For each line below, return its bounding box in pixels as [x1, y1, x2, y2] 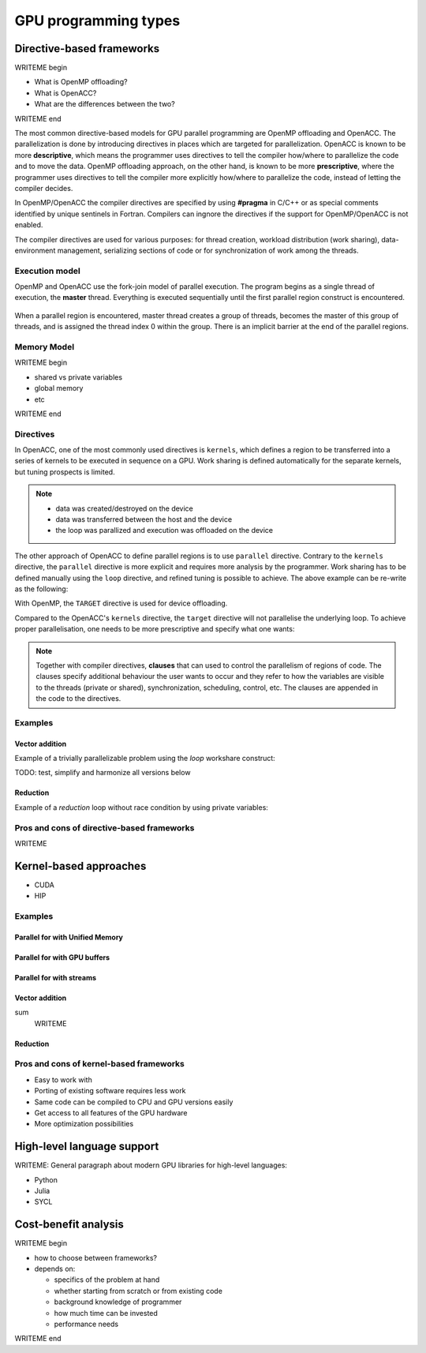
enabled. [14, 220, 43, 230]
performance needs [54, 1319, 118, 1329]
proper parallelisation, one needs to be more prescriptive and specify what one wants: [14, 624, 295, 634]
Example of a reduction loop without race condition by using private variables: [14, 802, 268, 812]
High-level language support [14, 1140, 159, 1153]
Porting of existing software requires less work [34, 1086, 186, 1096]
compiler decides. [14, 183, 73, 193]
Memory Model [14, 342, 75, 352]
